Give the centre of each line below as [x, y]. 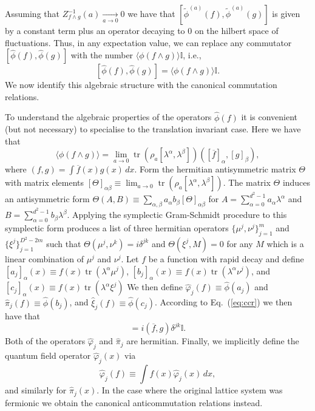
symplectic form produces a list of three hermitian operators [117, 228]
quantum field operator [48, 355]
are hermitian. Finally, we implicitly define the [213, 341]
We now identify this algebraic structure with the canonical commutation [141, 85]
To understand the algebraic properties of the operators [108, 117]
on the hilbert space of [236, 30]
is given [286, 13]
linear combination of [44, 258]
